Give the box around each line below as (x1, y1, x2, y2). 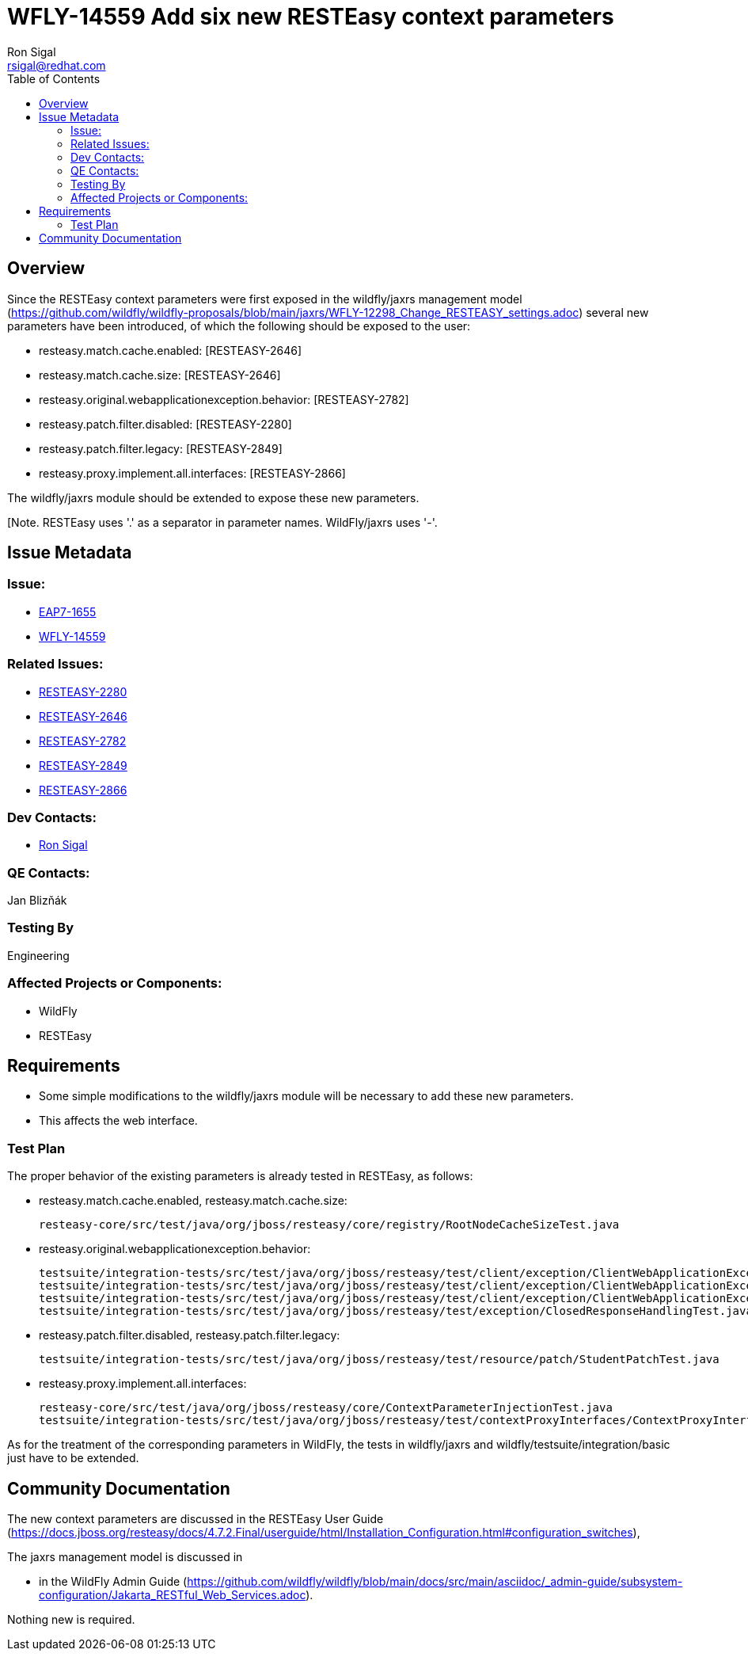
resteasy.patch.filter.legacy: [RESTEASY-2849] (39, 441, 283, 455)
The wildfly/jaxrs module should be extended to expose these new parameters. (7, 490, 420, 505)
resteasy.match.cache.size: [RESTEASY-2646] (39, 368, 281, 382)
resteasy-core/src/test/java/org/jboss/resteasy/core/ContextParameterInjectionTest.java (39, 1401, 613, 1415)
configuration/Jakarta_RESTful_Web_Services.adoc (39, 1588, 306, 1602)
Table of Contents (7, 71, 101, 86)
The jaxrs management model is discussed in (7, 1550, 243, 1564)
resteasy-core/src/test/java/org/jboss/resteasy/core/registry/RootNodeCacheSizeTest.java (39, 1218, 620, 1232)
